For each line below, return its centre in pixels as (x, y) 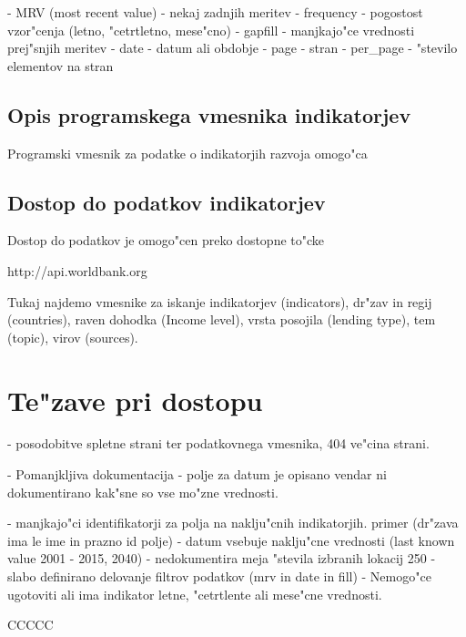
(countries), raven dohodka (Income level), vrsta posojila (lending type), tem (222, 319)
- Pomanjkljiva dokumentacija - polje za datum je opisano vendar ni (197, 474)
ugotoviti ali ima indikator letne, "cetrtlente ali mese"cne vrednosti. (195, 594)
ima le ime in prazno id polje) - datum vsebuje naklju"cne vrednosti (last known (231, 540)
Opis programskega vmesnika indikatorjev (209, 114)
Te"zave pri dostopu (135, 400)
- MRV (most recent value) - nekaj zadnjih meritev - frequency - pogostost (215, 12)
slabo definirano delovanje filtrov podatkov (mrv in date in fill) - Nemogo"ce (219, 576)
